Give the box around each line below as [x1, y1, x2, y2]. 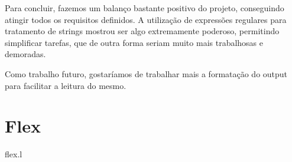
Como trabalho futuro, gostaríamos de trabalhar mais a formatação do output [5, 67, 288, 80]
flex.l [5, 148, 22, 160]
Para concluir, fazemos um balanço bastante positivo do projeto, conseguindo [5, 2, 284, 14]
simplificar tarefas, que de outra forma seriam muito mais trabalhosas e [5, 36, 264, 48]
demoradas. [5, 48, 46, 60]
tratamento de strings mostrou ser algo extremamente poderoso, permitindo [5, 25, 280, 37]
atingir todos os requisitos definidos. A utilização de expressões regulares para [5, 13, 287, 25]
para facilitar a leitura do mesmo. [5, 79, 126, 91]
